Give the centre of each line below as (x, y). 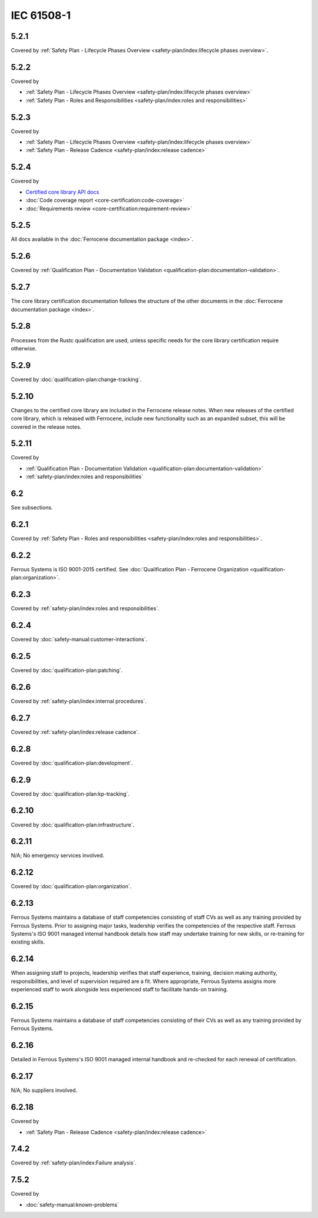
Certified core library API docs (62, 192)
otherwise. (24, 348)
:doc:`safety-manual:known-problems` (72, 1204)
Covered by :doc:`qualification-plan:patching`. (67, 670)
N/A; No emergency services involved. (58, 855)
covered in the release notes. (46, 426)
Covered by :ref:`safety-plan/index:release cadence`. (75, 732)
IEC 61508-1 (41, 15)
